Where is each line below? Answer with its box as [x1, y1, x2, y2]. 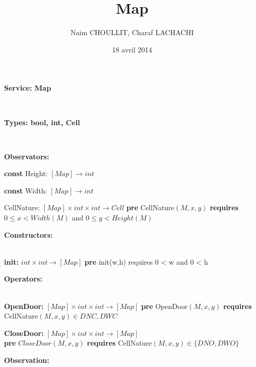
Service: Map [4, 82, 51, 93]
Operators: [4, 273, 43, 284]
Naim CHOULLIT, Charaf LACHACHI [70, 27, 194, 38]
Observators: [4, 151, 49, 161]
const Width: [4, 185, 47, 195]
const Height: [4, 168, 48, 179]
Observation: [4, 355, 50, 365]
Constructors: [4, 229, 53, 240]
